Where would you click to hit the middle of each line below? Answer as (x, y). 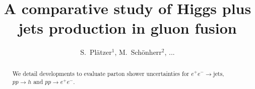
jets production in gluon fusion (127, 28)
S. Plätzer (96, 52)
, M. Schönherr (138, 52)
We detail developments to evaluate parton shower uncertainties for (101, 73)
